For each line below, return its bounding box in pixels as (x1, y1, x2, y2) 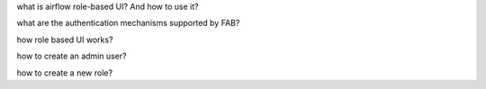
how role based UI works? (16, 34, 113, 45)
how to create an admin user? (16, 50, 127, 62)
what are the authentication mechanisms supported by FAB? (16, 18, 240, 29)
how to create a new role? (16, 67, 112, 78)
